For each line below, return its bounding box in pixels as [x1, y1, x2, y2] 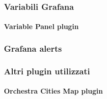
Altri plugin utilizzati [4, 65, 90, 77]
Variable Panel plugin [4, 21, 79, 32]
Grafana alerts [4, 42, 62, 54]
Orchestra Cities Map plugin [4, 86, 103, 96]
